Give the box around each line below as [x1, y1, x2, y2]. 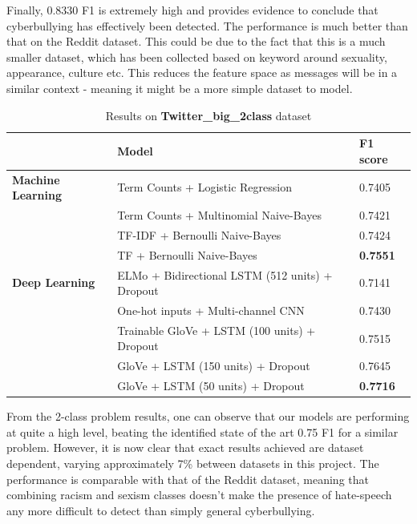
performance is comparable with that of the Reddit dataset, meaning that [6, 470, 369, 487]
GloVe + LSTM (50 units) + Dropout [117, 377, 305, 394]
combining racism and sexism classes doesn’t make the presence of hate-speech [6, 486, 392, 503]
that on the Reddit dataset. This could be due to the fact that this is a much [6, 33, 386, 50]
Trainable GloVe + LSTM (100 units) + [117, 321, 316, 338]
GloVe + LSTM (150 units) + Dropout [117, 357, 310, 374]
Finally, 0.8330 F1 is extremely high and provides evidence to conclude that [6, 2, 379, 18]
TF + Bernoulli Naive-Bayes [117, 246, 257, 263]
